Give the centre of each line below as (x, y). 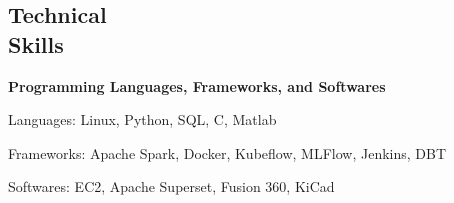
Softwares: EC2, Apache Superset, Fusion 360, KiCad (171, 186)
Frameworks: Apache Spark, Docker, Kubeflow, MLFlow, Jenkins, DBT (227, 152)
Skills (36, 43)
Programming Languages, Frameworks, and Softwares (197, 85)
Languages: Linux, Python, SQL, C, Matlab (142, 119)
